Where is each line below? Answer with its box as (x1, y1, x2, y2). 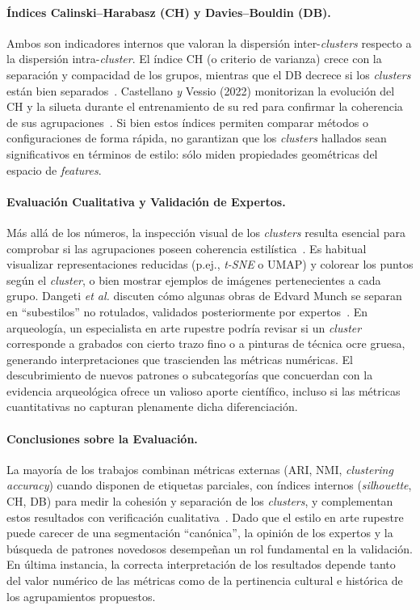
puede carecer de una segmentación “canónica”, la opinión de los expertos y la (6, 524, 393, 541)
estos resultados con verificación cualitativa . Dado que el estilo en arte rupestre (6, 508, 404, 525)
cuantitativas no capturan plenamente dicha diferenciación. (6, 398, 298, 415)
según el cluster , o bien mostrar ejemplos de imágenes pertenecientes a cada (6, 271, 381, 288)
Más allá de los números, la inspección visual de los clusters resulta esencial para (6, 223, 405, 240)
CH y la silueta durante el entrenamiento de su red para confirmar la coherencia (6, 98, 403, 115)
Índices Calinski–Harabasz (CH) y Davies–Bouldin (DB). (6, 3, 331, 20)
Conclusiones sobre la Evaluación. (6, 430, 198, 447)
